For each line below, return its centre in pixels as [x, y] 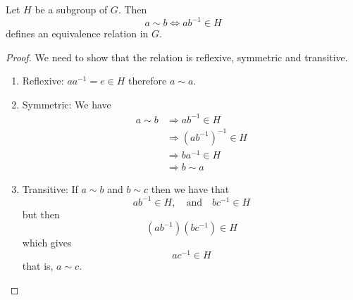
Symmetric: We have [67, 104]
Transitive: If [50, 188]
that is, [38, 266]
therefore [148, 81]
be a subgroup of [71, 9]
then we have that [190, 188]
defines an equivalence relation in [77, 33]
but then [41, 214]
